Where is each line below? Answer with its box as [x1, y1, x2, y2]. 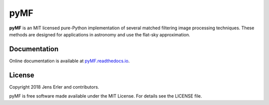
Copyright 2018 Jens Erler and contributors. [9, 84, 100, 90]
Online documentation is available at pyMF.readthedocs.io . [9, 58, 130, 64]
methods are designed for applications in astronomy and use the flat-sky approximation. [9, 31, 190, 37]
